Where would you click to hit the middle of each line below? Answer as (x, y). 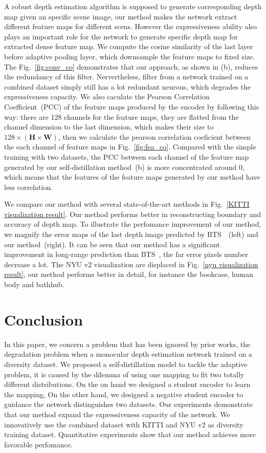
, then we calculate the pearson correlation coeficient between (154, 136)
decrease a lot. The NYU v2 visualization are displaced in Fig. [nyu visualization (131, 264)
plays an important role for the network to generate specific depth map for (121, 36)
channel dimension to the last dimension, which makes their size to (109, 127)
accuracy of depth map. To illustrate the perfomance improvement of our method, (133, 224)
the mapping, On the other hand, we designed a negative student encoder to (124, 394)
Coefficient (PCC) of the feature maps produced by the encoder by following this (132, 106)
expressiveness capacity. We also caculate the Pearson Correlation (107, 96)
